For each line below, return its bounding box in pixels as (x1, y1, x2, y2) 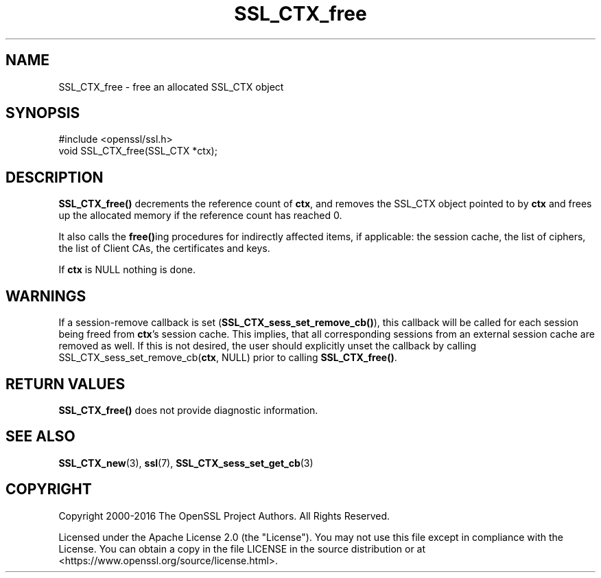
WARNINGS (5, 287, 86, 305)
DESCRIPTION (5, 168, 104, 186)
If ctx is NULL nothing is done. (58, 264, 196, 276)
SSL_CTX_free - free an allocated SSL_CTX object (58, 80, 284, 93)
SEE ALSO (5, 428, 75, 446)
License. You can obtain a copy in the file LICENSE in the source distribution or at (58, 542, 426, 555)
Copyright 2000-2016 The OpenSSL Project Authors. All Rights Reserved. (58, 509, 390, 522)
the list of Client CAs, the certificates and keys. (58, 242, 270, 255)
